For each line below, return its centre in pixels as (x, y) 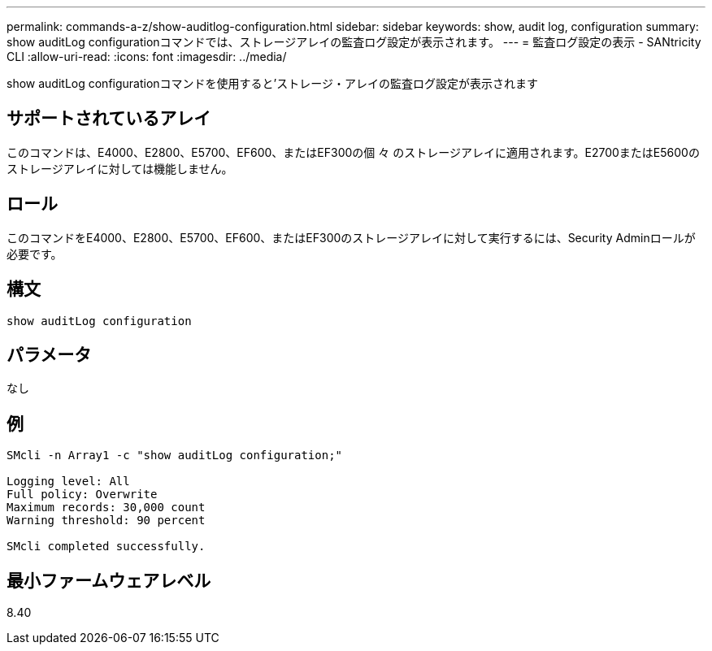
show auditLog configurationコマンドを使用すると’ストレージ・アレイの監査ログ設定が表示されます (272, 83)
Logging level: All (68, 482)
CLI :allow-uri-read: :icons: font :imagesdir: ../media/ (147, 56)
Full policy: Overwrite (82, 495)
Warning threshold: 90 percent (106, 521)
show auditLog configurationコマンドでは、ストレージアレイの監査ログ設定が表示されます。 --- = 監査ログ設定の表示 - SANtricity (354, 42)
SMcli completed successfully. (106, 547)
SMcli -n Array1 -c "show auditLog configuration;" (175, 456)
